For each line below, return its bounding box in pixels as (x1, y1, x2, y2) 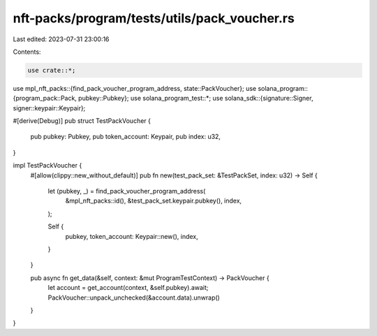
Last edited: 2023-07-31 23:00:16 (13, 35, 110, 43)
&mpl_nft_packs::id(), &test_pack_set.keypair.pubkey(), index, (65, 196, 242, 205)
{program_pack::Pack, (13, 94, 77, 103)
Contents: (13, 48, 41, 56)
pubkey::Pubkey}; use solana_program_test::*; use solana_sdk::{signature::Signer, (77, 94, 313, 103)
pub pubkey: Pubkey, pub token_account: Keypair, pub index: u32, (30, 133, 221, 141)
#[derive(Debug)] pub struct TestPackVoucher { (13, 117, 151, 125)
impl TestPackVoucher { (13, 161, 82, 170)
